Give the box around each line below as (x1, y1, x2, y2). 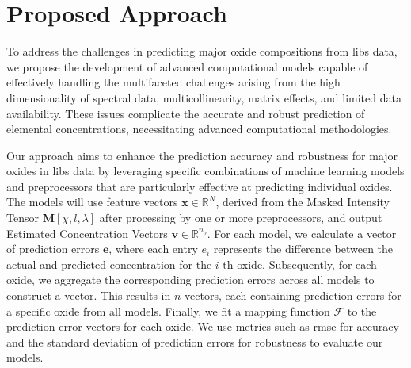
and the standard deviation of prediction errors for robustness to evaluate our (6, 333, 383, 350)
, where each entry (108, 240, 198, 257)
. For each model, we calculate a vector (207, 224, 397, 241)
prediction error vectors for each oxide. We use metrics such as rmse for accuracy (6, 318, 399, 335)
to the (347, 302, 377, 319)
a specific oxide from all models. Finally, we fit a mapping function (6, 302, 330, 319)
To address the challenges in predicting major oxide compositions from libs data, (6, 43, 398, 59)
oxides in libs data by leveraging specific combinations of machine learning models (6, 163, 405, 179)
